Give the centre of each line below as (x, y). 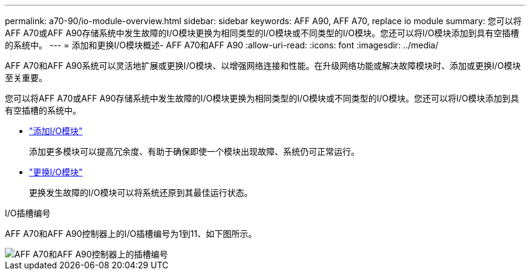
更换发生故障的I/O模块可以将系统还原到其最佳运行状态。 (141, 192)
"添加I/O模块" (56, 131)
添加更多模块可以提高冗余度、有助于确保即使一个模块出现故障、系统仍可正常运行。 (194, 151)
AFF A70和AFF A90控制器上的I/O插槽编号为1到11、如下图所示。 (131, 234)
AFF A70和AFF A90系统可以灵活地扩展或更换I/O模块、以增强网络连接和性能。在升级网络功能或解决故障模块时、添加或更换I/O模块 (263, 66)
